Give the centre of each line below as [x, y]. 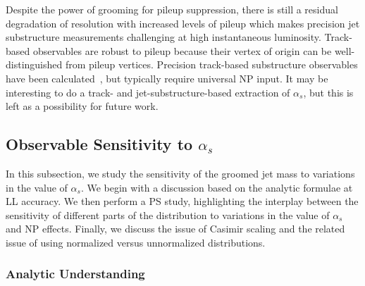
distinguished [34, 64]
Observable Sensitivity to [99, 144]
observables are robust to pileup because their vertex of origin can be [182, 50]
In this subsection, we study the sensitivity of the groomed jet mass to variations [180, 173]
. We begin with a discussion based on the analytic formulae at [217, 187]
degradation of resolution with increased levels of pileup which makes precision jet [183, 23]
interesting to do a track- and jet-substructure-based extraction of [148, 92]
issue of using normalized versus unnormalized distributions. [136, 242]
